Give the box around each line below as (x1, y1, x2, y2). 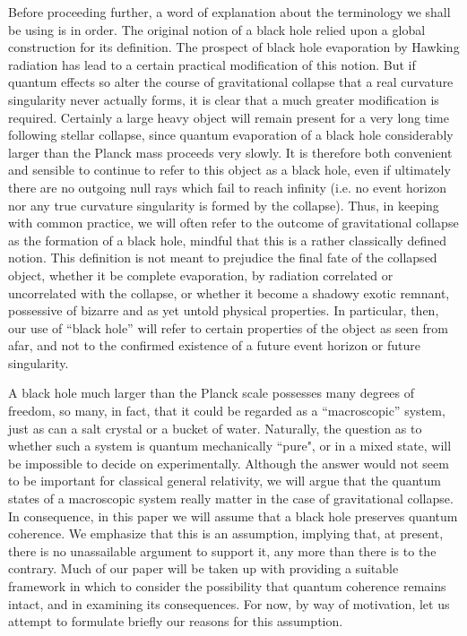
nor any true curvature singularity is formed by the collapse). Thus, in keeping (8, 195, 439, 214)
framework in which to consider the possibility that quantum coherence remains (8, 577, 446, 595)
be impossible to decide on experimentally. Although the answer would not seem (8, 453, 449, 472)
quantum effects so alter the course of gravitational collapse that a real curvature (8, 73, 454, 91)
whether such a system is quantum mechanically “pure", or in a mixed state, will (8, 436, 452, 455)
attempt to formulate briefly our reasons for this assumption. (8, 612, 343, 631)
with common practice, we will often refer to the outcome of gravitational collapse (8, 213, 459, 232)
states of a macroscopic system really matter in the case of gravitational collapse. (8, 489, 454, 508)
